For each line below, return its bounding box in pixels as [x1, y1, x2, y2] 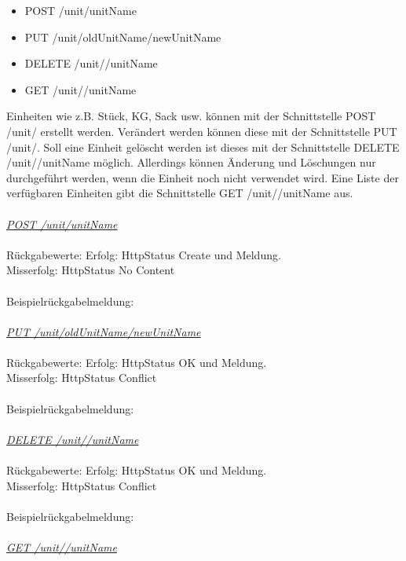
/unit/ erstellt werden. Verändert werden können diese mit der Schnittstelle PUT [6, 123, 397, 139]
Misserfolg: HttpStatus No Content [6, 262, 175, 278]
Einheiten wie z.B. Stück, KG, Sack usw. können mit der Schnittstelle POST [6, 108, 376, 124]
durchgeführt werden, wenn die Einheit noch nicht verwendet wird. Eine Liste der [6, 169, 399, 185]
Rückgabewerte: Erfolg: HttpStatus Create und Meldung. [6, 246, 281, 262]
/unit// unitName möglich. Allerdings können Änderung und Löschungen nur [6, 154, 376, 170]
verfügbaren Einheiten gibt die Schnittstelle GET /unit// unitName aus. [6, 185, 353, 201]
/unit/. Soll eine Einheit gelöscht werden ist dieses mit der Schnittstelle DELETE [6, 138, 400, 155]
